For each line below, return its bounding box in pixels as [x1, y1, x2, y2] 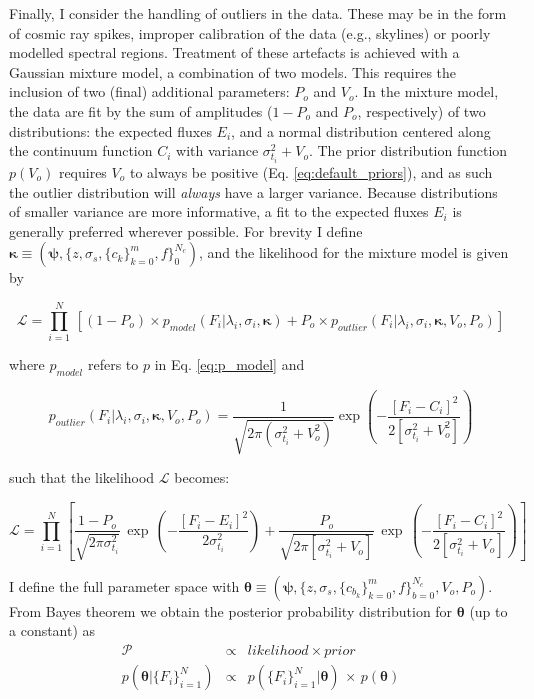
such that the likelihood [9, 467, 155, 488]
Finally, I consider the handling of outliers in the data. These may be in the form [9, 3, 507, 23]
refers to [87, 354, 139, 375]
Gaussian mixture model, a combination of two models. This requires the [9, 61, 457, 82]
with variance [176, 140, 259, 161]
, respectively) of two [357, 100, 486, 121]
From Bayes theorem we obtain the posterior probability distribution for [9, 600, 453, 621]
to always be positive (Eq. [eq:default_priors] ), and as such [129, 161, 493, 182]
